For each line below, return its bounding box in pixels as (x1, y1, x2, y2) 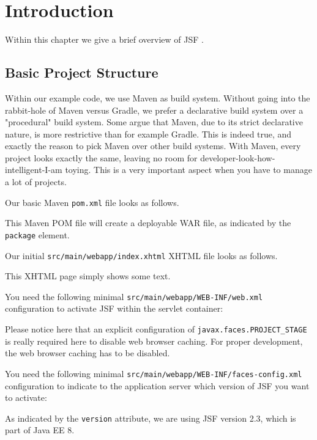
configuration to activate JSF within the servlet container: (5, 302, 223, 315)
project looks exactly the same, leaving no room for (5, 151, 198, 164)
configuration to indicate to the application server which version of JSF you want (5, 379, 310, 392)
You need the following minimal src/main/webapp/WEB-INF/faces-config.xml (5, 367, 302, 380)
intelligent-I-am (5, 163, 62, 176)
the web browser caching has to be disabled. (5, 346, 170, 359)
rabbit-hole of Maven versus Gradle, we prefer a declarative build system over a (5, 103, 304, 116)
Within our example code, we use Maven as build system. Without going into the (5, 91, 310, 104)
